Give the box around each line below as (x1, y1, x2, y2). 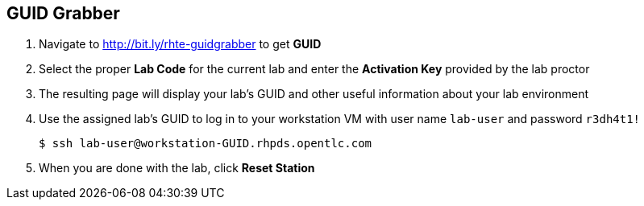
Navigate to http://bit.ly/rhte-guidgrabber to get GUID (39, 37, 322, 51)
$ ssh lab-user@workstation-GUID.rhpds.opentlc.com (39, 137, 372, 150)
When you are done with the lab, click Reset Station (39, 161, 315, 175)
